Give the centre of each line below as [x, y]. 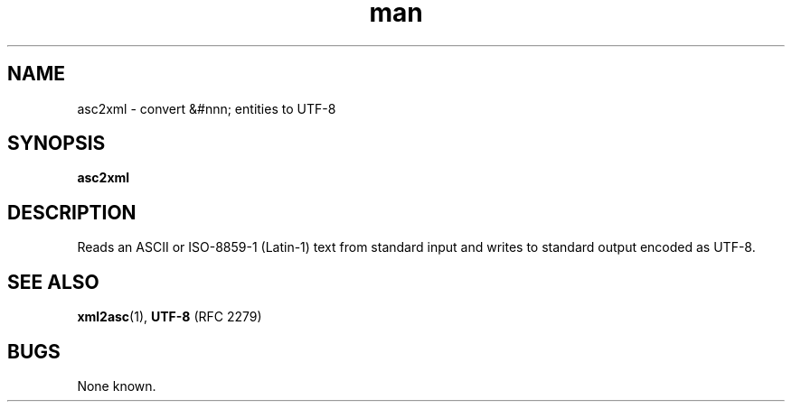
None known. [117, 386]
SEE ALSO [53, 282]
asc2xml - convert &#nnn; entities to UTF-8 [207, 108]
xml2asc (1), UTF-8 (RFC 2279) [170, 317]
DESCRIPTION [72, 212]
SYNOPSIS [57, 144]
